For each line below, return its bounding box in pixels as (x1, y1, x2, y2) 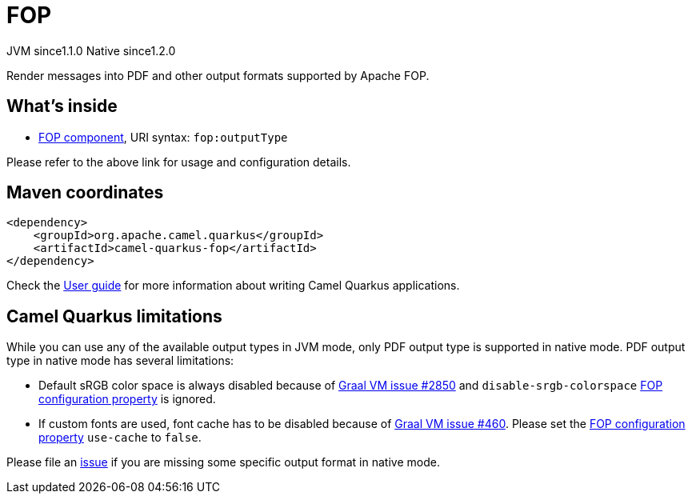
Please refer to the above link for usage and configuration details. (6, 154, 351, 169)
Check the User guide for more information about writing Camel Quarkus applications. (6, 278, 460, 293)
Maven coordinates (6, 182, 164, 203)
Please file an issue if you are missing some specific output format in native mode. (6, 455, 440, 470)
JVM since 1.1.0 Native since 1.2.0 (6, 43, 176, 58)
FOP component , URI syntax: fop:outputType (38, 130, 288, 144)
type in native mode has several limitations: (6, 354, 234, 368)
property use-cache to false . (38, 430, 202, 445)
